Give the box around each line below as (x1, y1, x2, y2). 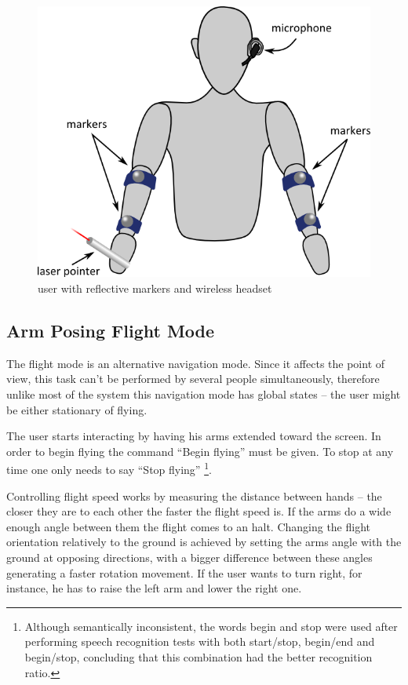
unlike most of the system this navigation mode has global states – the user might (6, 385, 401, 402)
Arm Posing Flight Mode (6, 318, 215, 342)
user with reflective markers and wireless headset (38, 279, 272, 296)
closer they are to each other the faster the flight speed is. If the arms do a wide (6, 503, 392, 519)
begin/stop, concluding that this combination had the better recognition (24, 648, 373, 665)
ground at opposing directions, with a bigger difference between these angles (6, 548, 373, 565)
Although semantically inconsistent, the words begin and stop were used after (24, 618, 398, 634)
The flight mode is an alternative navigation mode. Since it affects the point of (6, 355, 385, 371)
